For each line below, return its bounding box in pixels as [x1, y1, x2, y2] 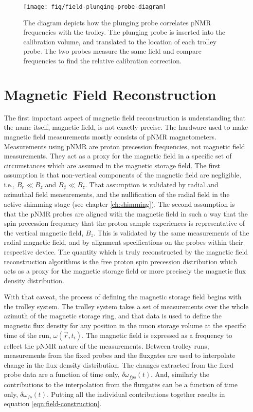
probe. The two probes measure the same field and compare [23, 46, 201, 56]
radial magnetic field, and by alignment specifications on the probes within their [4, 237, 243, 247]
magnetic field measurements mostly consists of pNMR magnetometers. [4, 131, 217, 141]
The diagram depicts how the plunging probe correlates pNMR [23, 17, 211, 27]
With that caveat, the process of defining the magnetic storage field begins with [4, 292, 242, 302]
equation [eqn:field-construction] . [4, 398, 102, 409]
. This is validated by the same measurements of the [93, 227, 249, 237]
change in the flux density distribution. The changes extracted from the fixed [4, 359, 234, 370]
